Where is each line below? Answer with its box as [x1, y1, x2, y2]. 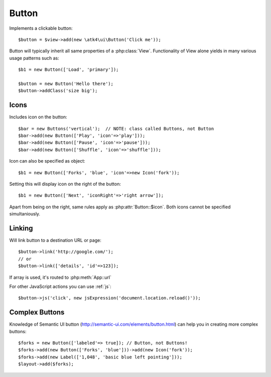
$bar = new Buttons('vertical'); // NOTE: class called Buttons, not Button [18, 126, 214, 131]
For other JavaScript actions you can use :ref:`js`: [9, 283, 111, 289]
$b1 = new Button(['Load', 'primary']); [18, 67, 119, 72]
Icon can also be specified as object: [9, 158, 85, 164]
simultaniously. [9, 211, 40, 217]
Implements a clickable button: [9, 25, 73, 31]
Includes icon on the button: [9, 114, 67, 120]
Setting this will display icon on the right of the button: [9, 181, 121, 187]
